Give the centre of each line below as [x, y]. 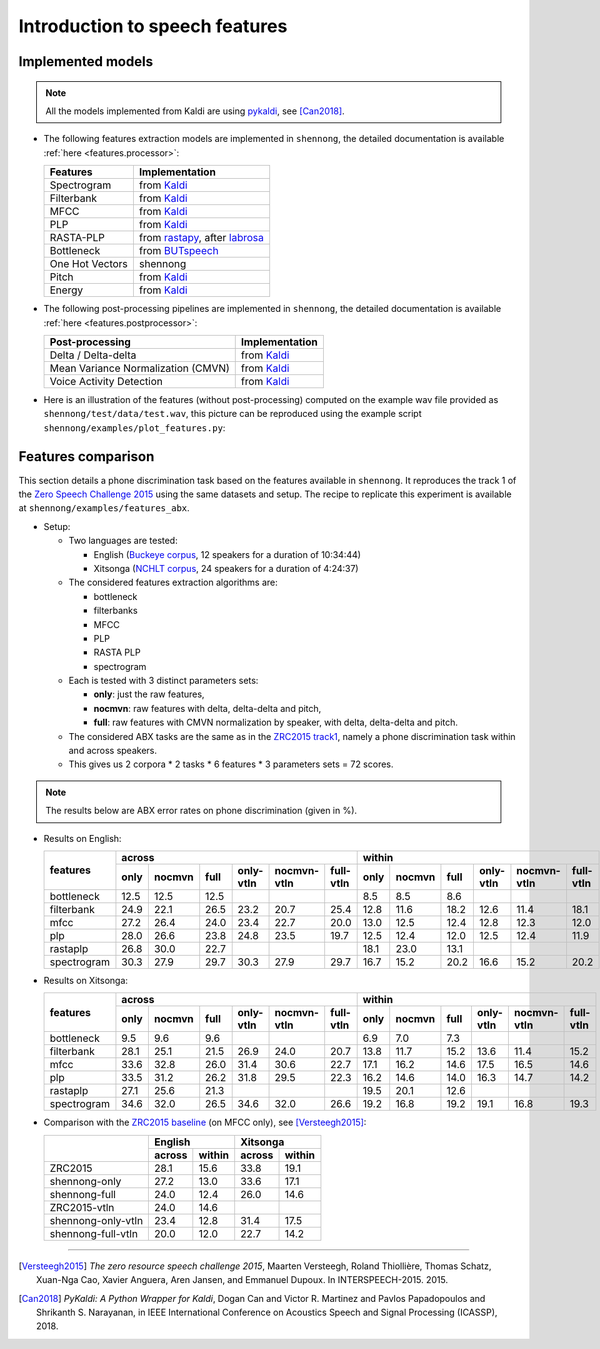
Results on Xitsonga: [86, 980]
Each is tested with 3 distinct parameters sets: [163, 681]
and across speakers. [112, 751]
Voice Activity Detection [106, 381]
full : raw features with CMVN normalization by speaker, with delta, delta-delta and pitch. [276, 722]
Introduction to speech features [153, 26]
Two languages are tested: [123, 541]
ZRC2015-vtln [82, 1207]
